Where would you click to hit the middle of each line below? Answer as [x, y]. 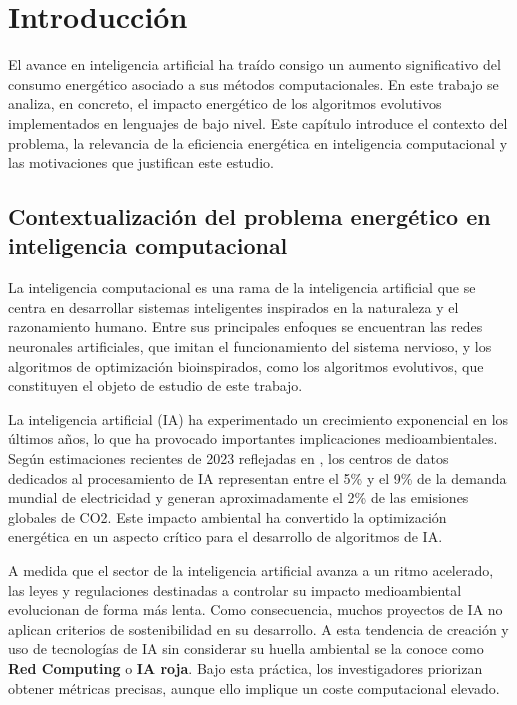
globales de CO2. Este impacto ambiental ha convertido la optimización [227, 516]
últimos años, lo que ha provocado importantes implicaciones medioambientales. [253, 438]
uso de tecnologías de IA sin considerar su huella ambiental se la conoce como [246, 648]
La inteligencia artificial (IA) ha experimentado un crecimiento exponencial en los [258, 418]
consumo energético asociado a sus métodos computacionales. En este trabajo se [253, 83]
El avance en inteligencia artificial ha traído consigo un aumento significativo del [254, 64]
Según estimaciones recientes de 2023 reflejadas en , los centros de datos [228, 458]
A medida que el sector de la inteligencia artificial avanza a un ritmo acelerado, [251, 570]
